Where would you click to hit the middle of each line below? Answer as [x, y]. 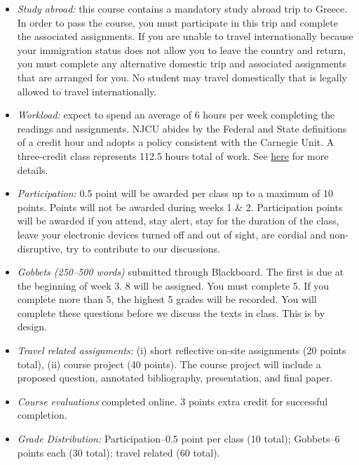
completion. [42, 415]
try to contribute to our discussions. [143, 248]
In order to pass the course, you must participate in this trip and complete [177, 22]
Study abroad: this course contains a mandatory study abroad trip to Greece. [182, 8]
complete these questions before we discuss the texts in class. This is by [171, 312]
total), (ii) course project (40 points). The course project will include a [169, 364]
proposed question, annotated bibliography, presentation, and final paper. [175, 378]
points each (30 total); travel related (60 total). [118, 452]
